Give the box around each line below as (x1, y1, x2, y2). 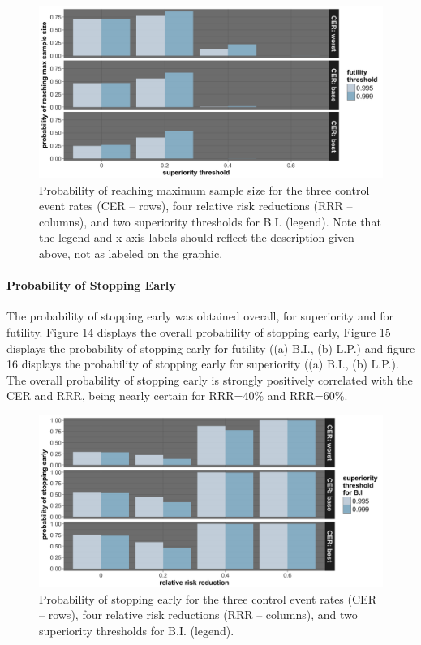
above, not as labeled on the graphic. (39, 244, 223, 261)
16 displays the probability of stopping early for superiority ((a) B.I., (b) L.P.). (6, 355, 399, 372)
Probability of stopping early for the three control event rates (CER (39, 590, 376, 607)
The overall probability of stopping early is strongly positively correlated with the (6, 371, 413, 388)
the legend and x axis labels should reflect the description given (39, 229, 354, 246)
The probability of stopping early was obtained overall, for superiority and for (6, 307, 393, 325)
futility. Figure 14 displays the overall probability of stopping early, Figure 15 (6, 323, 391, 340)
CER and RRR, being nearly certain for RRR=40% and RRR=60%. (6, 387, 348, 404)
